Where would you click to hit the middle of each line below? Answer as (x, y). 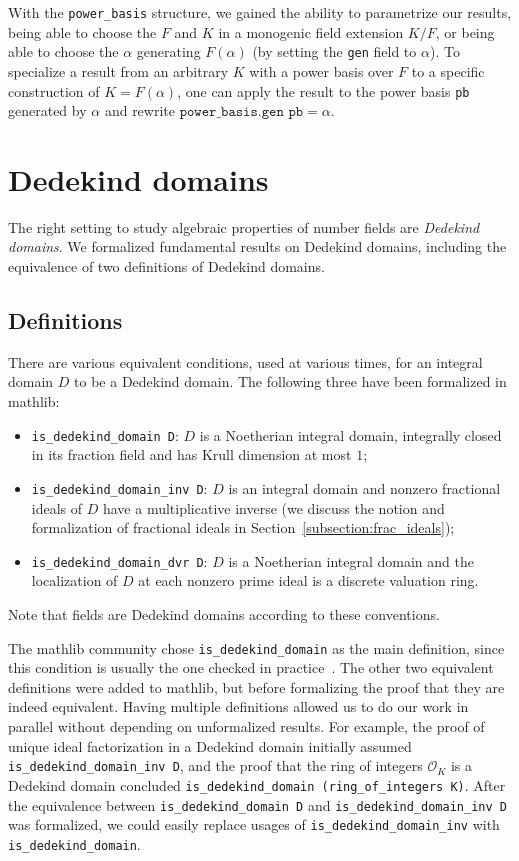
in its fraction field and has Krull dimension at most (191, 454)
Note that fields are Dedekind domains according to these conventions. (224, 613)
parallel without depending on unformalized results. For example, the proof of (246, 726)
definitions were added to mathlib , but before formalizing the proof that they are (256, 686)
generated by (47, 110)
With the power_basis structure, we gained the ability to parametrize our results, (260, 12)
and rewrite (139, 110)
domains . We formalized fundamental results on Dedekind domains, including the (257, 246)
